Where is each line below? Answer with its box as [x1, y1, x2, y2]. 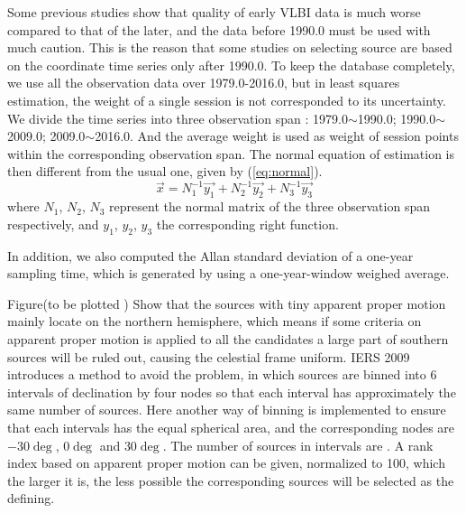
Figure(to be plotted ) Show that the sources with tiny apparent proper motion [7, 294, 446, 312]
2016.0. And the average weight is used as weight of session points [95, 126, 459, 145]
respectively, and [7, 214, 99, 233]
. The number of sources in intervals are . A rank [162, 435, 434, 454]
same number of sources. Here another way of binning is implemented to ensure [7, 400, 446, 419]
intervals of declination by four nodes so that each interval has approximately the [7, 382, 456, 401]
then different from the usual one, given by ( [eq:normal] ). [7, 162, 323, 181]
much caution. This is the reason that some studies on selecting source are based [7, 38, 452, 57]
